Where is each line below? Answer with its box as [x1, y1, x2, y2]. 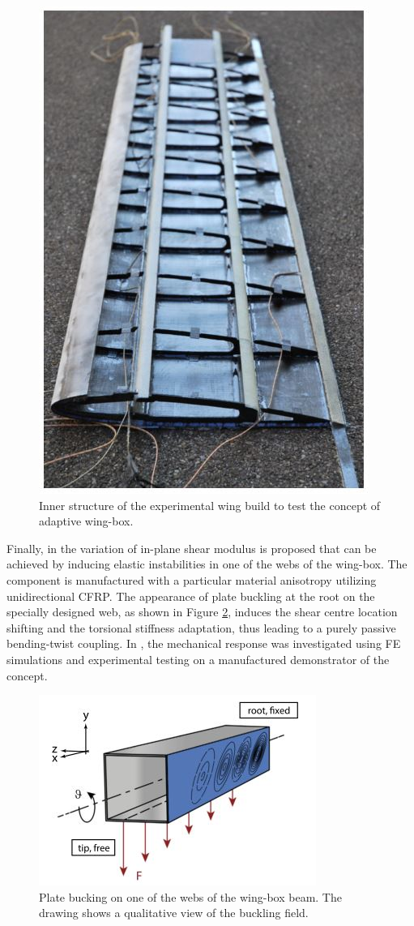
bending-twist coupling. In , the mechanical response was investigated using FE [6, 635, 401, 652]
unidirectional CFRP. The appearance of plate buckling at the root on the [6, 587, 375, 604]
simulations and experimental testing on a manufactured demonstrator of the [6, 650, 390, 667]
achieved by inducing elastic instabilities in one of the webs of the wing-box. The [6, 555, 408, 572]
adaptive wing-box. [39, 512, 134, 529]
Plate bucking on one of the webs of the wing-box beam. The [39, 888, 342, 905]
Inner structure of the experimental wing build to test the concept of [39, 496, 381, 513]
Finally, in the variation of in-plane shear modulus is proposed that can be [6, 539, 377, 556]
